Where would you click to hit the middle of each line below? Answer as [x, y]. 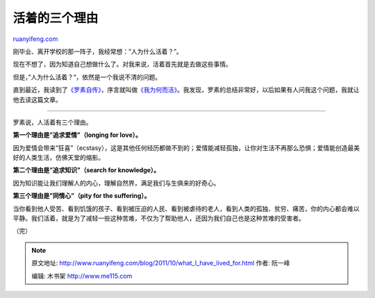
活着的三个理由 [56, 18]
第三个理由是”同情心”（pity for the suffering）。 [82, 196]
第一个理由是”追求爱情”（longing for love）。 [77, 135]
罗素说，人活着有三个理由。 [52, 122]
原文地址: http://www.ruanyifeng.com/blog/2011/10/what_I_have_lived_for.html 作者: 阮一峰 [161, 263]
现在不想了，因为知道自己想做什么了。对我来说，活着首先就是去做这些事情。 [122, 64]
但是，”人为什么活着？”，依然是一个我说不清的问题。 [87, 77]
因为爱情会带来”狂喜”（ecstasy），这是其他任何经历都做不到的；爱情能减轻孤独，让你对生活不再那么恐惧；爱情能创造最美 [186, 148]
